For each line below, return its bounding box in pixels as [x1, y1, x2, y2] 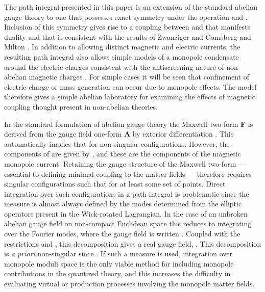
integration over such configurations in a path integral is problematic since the [4, 188, 249, 199]
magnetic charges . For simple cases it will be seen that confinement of [29, 71, 250, 82]
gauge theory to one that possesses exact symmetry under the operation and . [4, 11, 248, 22]
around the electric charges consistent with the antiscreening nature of [4, 61, 224, 72]
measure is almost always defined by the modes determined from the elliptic [4, 198, 242, 209]
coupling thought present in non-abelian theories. [4, 101, 158, 112]
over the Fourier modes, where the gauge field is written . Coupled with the [4, 228, 240, 239]
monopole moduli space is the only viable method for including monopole [4, 258, 234, 269]
